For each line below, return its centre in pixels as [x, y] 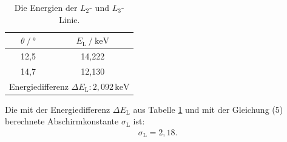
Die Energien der [46, 7]
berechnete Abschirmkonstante [62, 121]
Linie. [69, 19]
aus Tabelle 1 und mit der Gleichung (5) [208, 109]
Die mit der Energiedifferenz [58, 109]
